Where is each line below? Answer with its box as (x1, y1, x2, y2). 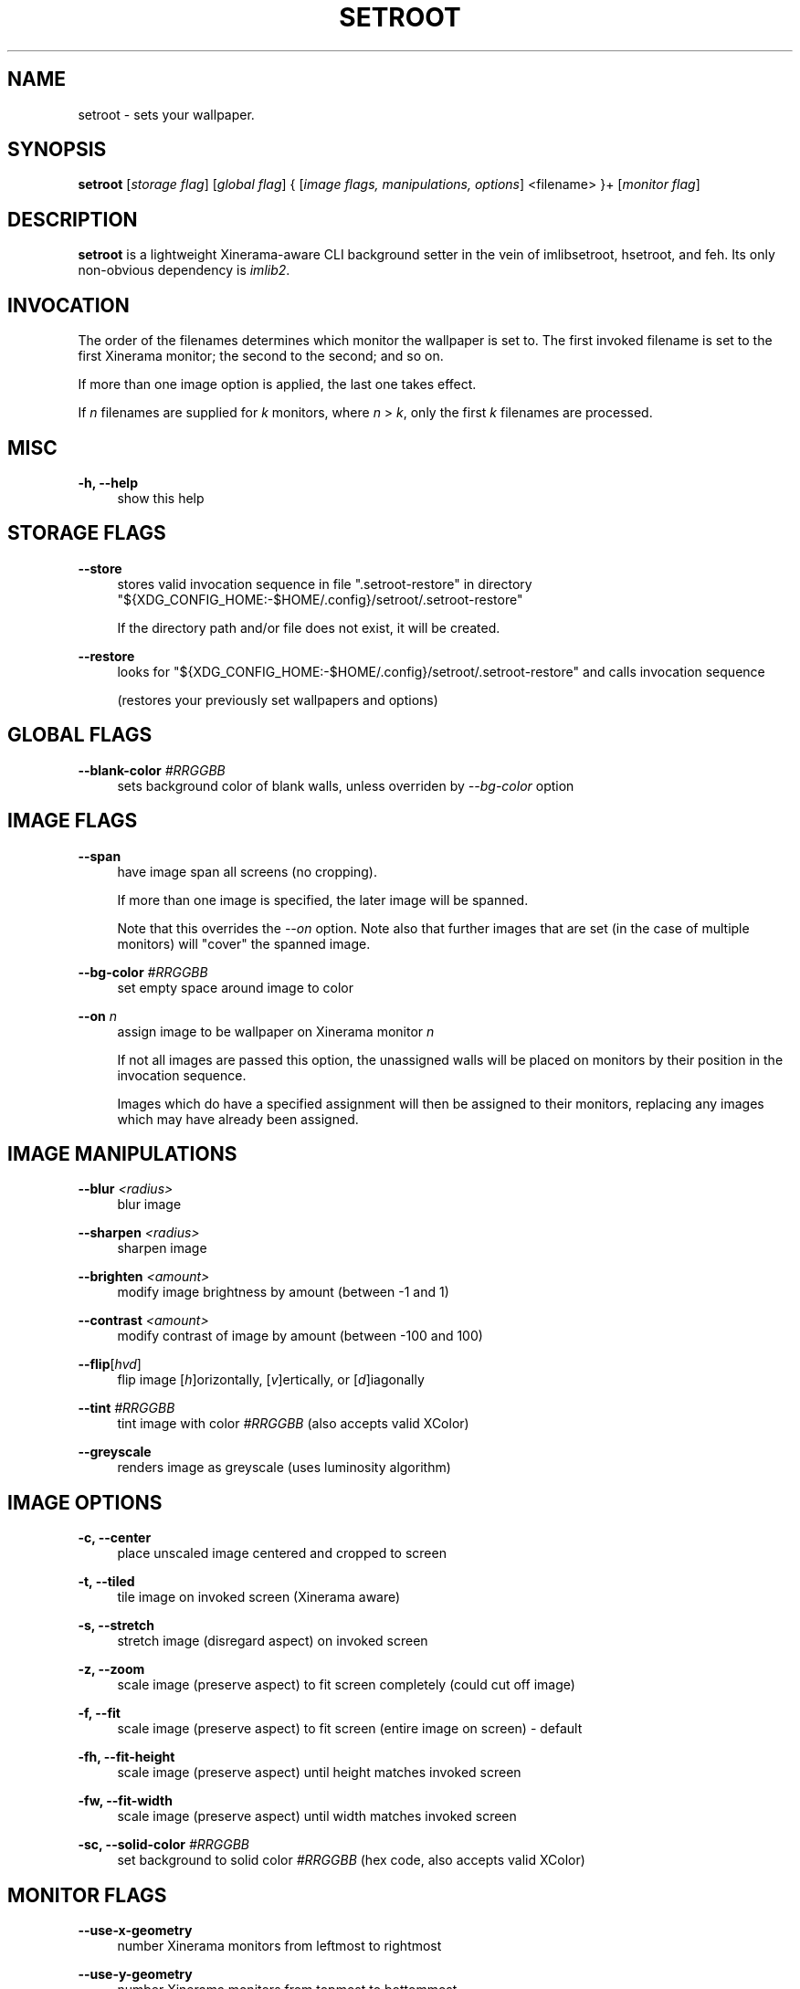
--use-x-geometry (78, 1922, 193, 1939)
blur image (117, 1196, 182, 1213)
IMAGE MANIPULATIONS (7, 1142, 237, 1165)
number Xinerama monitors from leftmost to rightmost (117, 1938, 442, 1954)
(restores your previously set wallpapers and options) (117, 691, 438, 708)
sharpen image (117, 1240, 207, 1257)
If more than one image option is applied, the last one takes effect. (78, 376, 477, 393)
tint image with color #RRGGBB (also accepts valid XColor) (117, 1415, 469, 1432)
